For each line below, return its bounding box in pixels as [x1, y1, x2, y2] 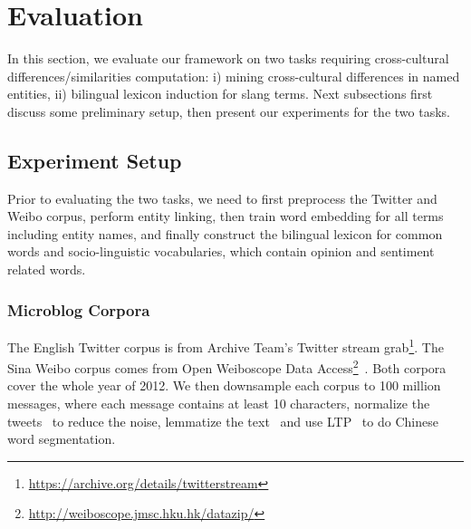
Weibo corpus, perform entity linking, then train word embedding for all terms [7, 207, 444, 226]
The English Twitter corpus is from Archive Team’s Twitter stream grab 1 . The [7, 334, 444, 356]
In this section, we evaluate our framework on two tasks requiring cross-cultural [7, 49, 449, 68]
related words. [7, 260, 86, 279]
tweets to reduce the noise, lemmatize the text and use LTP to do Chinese [7, 411, 438, 430]
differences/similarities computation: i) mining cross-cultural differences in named [7, 66, 460, 85]
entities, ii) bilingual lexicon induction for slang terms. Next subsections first [7, 84, 433, 103]
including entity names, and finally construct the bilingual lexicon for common [7, 224, 443, 243]
